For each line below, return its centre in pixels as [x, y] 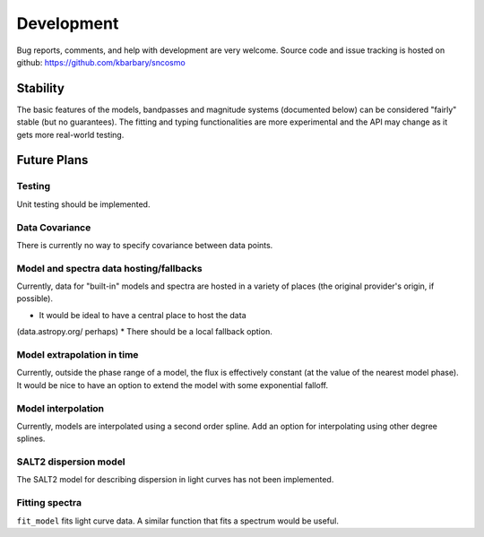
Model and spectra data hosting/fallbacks [109, 268]
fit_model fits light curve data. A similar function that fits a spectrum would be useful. [178, 521]
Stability [40, 88]
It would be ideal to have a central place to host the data [143, 315]
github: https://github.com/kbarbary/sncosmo [101, 62]
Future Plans [52, 160]
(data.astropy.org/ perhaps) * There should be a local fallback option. [144, 332]
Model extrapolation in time [78, 355]
